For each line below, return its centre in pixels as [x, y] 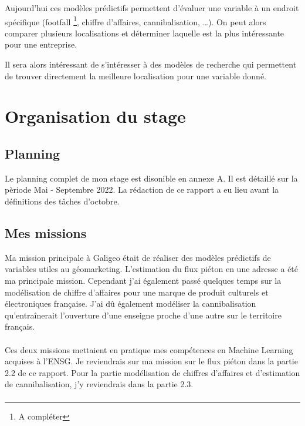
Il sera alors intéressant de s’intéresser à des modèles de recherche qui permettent [151, 64]
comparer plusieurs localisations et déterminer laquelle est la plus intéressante [145, 33]
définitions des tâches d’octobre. [62, 201]
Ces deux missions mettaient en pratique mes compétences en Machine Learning [149, 349]
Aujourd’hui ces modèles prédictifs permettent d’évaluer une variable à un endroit [152, 8]
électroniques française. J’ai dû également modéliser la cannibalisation [131, 303]
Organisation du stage [95, 116]
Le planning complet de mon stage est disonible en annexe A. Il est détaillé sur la [151, 178]
